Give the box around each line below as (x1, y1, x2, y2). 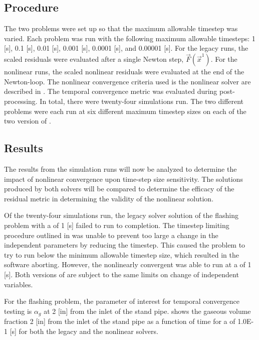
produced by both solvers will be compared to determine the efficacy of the (4, 183, 234, 194)
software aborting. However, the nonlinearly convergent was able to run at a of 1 (4, 259, 251, 270)
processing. (4, 95, 38, 106)
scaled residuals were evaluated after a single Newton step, (4, 54, 184, 64)
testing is (4, 305, 32, 316)
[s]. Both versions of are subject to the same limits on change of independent (4, 269, 239, 279)
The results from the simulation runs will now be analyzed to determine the (4, 163, 237, 174)
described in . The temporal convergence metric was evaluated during (4, 86, 217, 96)
